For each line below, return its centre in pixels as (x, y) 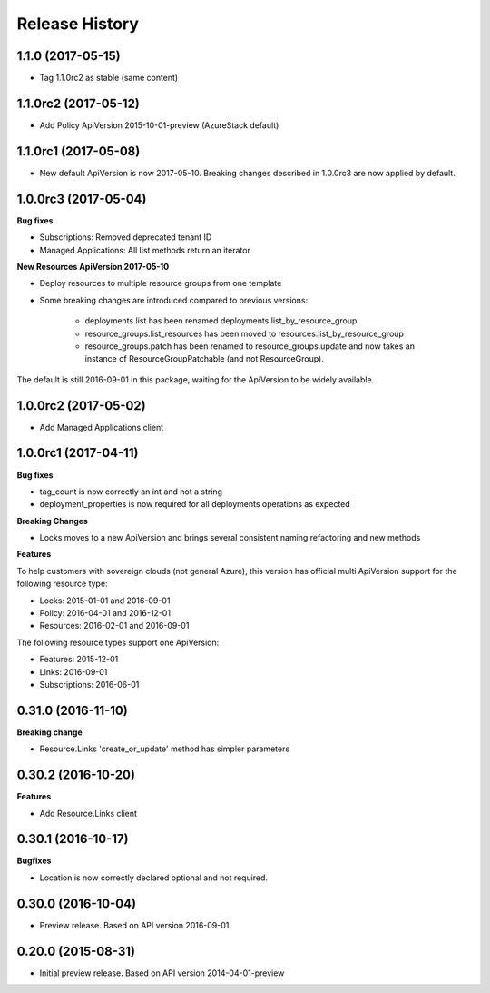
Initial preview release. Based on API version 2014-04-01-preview (162, 973)
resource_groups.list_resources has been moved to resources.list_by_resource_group (244, 333)
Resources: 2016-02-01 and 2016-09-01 (114, 626)
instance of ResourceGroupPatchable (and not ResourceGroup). (204, 359)
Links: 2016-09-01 (73, 671)
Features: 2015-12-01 (79, 660)
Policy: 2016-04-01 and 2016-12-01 (105, 613)
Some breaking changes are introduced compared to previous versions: (174, 300)
